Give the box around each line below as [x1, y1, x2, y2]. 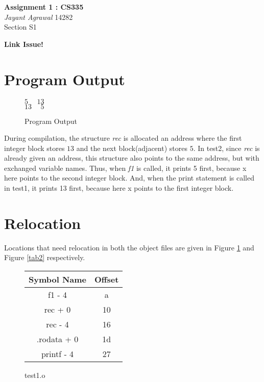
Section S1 [4, 21, 37, 32]
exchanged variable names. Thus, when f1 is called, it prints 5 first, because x [4, 162, 247, 173]
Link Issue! [4, 38, 43, 49]
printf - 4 [41, 347, 74, 360]
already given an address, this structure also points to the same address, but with [4, 152, 259, 163]
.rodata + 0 [36, 333, 79, 345]
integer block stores [4, 142, 65, 153]
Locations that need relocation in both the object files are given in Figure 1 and [4, 242, 254, 252]
